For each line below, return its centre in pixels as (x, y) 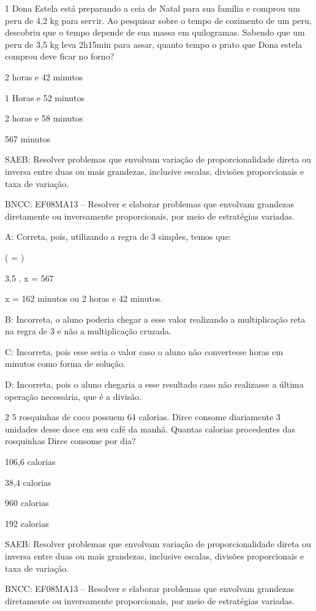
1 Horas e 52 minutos (45, 97)
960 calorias (27, 503)
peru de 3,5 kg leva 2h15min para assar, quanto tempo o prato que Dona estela (154, 44)
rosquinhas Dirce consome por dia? (70, 441)
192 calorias (27, 523)
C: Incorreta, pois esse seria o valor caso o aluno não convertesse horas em (144, 351)
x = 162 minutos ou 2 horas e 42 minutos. (84, 298)
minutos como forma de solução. (65, 363)
